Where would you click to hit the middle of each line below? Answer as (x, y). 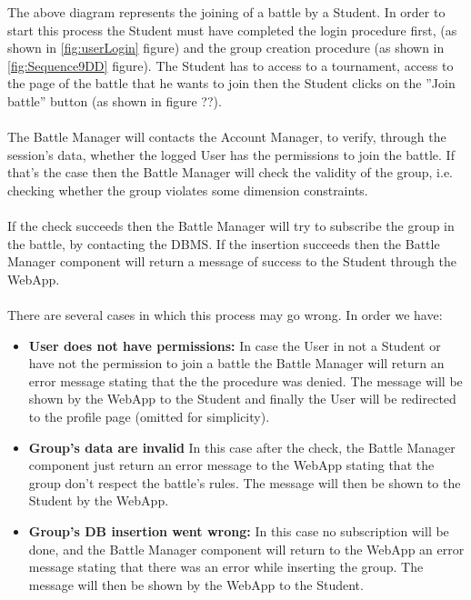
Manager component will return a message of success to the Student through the (232, 261)
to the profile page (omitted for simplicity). (149, 417)
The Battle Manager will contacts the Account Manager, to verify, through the (227, 137)
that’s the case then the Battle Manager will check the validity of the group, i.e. (230, 172)
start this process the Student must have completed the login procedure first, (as (232, 30)
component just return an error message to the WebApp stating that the (231, 465)
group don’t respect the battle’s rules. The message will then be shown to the (245, 482)
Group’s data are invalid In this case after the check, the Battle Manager (242, 447)
